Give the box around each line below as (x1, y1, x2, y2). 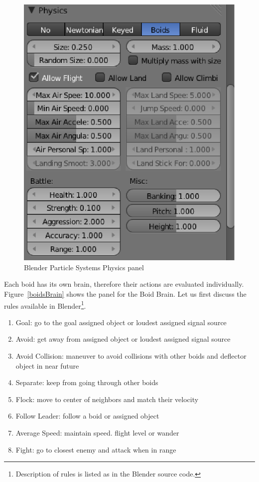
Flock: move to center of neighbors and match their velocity (15, 394, 199, 404)
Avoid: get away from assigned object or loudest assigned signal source (15, 334, 231, 344)
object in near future (15, 360, 79, 371)
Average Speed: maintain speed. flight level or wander (15, 427, 179, 438)
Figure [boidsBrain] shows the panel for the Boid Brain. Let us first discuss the (4, 288, 247, 299)
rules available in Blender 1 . (4, 299, 86, 311)
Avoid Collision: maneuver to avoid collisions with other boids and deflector (15, 351, 247, 361)
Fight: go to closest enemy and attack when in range (15, 444, 176, 455)
